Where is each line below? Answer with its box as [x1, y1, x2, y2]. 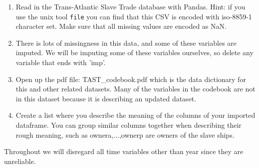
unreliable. [4, 156, 36, 166]
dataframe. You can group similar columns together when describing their [15, 120, 242, 130]
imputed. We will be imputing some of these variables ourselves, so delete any [15, 47, 254, 58]
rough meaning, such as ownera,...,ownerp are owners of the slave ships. [15, 129, 235, 140]
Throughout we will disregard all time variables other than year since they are [4, 146, 244, 157]
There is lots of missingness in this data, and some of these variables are [15, 37, 237, 48]
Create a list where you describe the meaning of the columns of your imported [15, 110, 256, 120]
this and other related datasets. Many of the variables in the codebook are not [15, 84, 256, 94]
